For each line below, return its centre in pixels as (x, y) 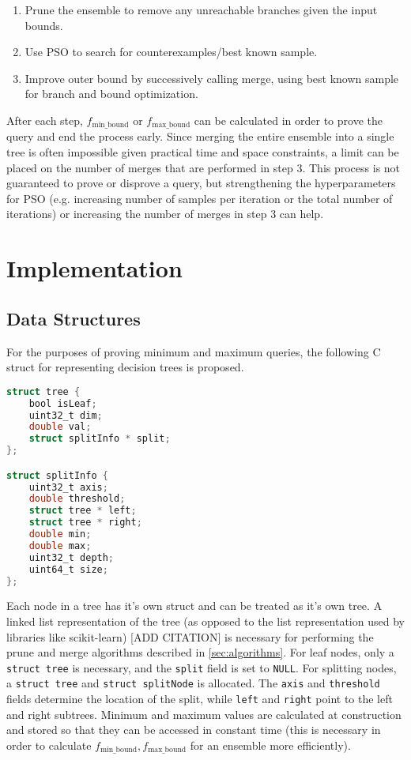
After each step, (45, 120)
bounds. (44, 25)
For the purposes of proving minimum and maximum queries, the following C (194, 351)
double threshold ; (77, 499)
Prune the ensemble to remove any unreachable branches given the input (201, 9)
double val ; (60, 427)
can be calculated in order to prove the (288, 120)
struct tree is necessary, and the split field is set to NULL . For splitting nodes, (202, 667)
